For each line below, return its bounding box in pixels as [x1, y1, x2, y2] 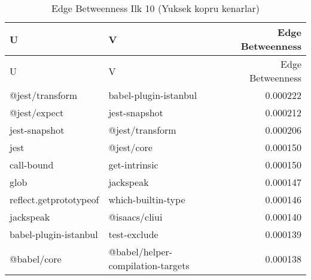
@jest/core [108, 140, 153, 154]
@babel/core [10, 251, 62, 266]
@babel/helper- [108, 245, 173, 258]
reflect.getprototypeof [10, 192, 99, 206]
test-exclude [108, 227, 158, 241]
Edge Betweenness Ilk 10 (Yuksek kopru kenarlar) [51, 1, 260, 15]
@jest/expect [10, 106, 64, 119]
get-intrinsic [108, 158, 158, 171]
